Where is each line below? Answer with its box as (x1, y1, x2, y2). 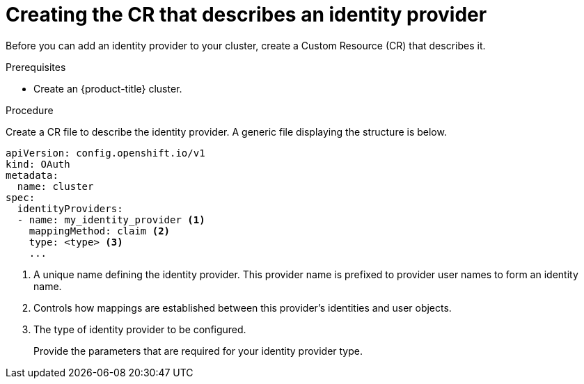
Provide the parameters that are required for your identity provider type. (33, 344, 363, 357)
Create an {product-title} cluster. (33, 82, 182, 95)
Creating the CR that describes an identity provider (6, 3, 487, 26)
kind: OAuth (6, 158, 70, 170)
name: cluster (17, 180, 94, 192)
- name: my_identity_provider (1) (17, 214, 205, 225)
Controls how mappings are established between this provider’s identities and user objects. (33, 301, 452, 314)
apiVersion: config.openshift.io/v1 (6, 147, 205, 159)
